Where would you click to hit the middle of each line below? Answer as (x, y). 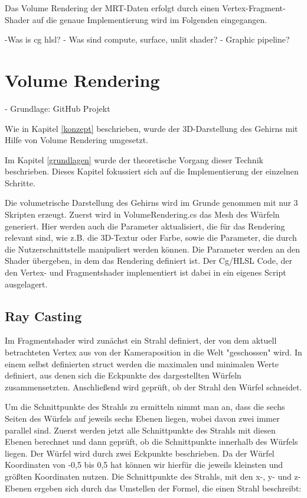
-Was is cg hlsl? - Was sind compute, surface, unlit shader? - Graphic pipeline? (147, 39)
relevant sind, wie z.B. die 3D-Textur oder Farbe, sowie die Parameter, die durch (151, 237)
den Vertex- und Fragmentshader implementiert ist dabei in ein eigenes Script (146, 272)
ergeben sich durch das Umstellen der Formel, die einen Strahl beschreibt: (168, 488)
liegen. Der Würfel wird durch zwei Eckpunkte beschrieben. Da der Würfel (140, 453)
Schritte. (20, 182)
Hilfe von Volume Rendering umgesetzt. (76, 140)
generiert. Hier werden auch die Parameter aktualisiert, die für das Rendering (145, 226)
